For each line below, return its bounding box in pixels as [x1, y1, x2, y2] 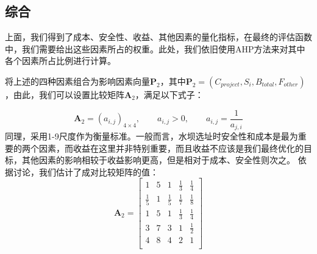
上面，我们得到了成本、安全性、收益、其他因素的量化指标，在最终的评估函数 [5, 30, 312, 43]
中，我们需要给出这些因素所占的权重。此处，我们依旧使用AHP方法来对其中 [5, 42, 305, 55]
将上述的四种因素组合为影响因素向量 [5, 74, 150, 87]
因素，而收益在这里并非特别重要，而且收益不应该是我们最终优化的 [38, 141, 304, 154]
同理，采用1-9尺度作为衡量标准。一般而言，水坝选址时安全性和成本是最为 [5, 130, 298, 143]
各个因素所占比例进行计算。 [5, 54, 116, 67]
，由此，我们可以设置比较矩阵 [5, 88, 124, 101]
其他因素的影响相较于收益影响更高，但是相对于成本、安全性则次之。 [21, 153, 295, 166]
